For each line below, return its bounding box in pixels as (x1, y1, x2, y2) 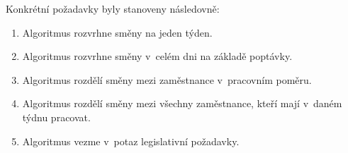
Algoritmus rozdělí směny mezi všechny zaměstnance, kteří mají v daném (22, 96, 342, 111)
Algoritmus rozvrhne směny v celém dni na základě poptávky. (22, 49, 293, 63)
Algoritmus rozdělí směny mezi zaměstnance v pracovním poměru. (22, 72, 312, 87)
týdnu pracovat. (22, 109, 91, 124)
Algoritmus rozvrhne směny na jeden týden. (22, 25, 213, 39)
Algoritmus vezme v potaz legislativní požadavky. (22, 133, 240, 148)
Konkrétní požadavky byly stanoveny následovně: (6, 1, 220, 16)
